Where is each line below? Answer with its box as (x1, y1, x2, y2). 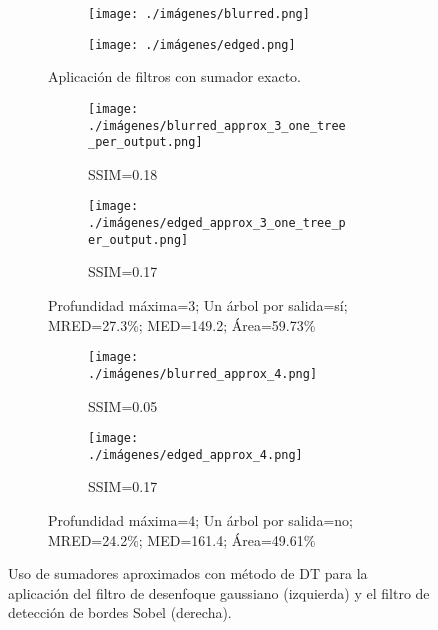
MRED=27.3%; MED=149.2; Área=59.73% (48, 314, 316, 335)
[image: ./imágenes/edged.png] (88, 37, 296, 52)
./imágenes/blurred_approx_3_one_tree (88, 118, 346, 133)
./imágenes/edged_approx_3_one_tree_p (88, 216, 346, 231)
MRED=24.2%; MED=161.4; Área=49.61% (48, 529, 316, 550)
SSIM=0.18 (88, 163, 158, 184)
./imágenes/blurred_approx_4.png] (88, 366, 318, 381)
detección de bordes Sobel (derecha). (8, 602, 232, 623)
